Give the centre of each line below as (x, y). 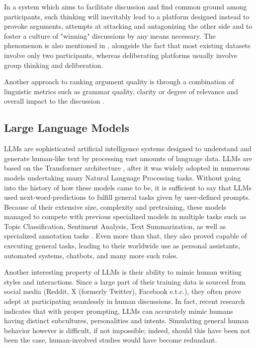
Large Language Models (67, 128)
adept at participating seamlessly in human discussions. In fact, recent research (125, 301)
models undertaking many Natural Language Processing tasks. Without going (123, 177)
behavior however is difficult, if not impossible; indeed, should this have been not (127, 330)
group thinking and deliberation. (54, 65)
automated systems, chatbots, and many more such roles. (91, 255)
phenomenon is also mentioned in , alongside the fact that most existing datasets (127, 45)
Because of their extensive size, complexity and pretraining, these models (115, 206)
